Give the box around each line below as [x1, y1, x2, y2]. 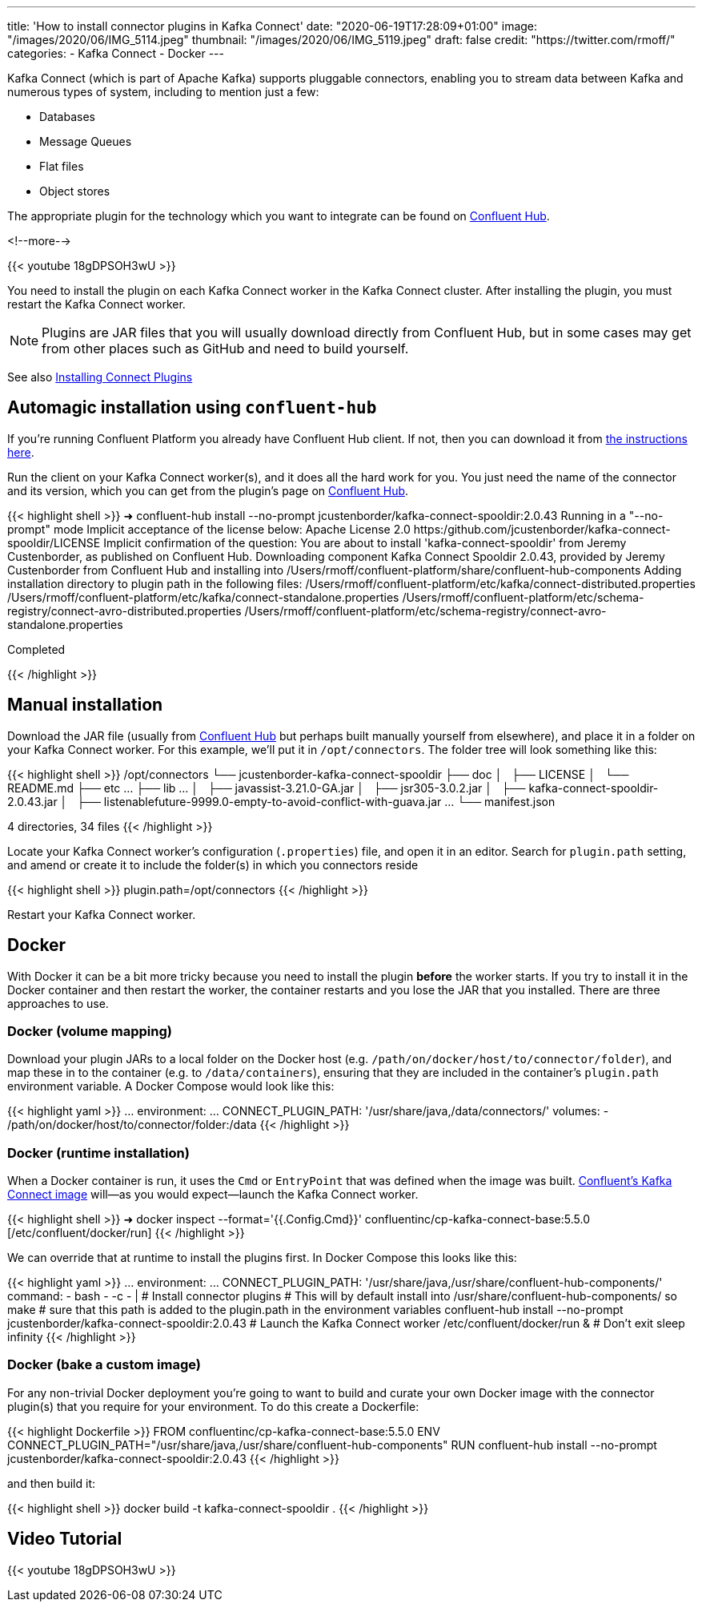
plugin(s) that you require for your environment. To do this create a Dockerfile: [7, 1399, 419, 1413]
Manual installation [7, 695, 163, 715]
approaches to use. [7, 996, 109, 1010]
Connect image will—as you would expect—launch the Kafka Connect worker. [7, 1187, 419, 1202]
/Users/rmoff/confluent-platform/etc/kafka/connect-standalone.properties [7, 590, 399, 604]
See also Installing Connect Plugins [7, 370, 193, 384]
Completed [7, 642, 66, 656]
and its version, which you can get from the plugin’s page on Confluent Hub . [7, 483, 409, 498]
